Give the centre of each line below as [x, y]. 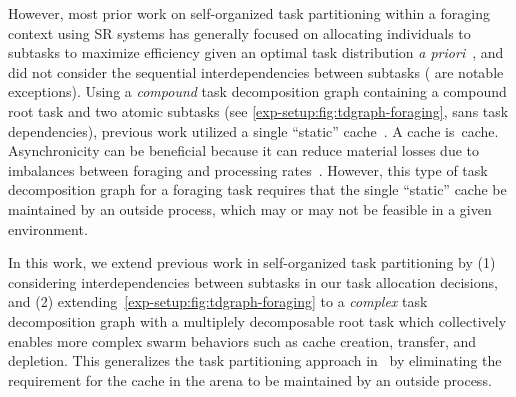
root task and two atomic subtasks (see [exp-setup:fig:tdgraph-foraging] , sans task [258, 110]
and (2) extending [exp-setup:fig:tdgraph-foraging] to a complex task [218, 301]
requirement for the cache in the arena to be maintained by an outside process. [250, 379]
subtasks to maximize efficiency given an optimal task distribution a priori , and [256, 52]
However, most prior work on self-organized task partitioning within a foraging [249, 13]
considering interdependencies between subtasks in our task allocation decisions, [253, 281]
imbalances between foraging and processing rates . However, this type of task [248, 169]
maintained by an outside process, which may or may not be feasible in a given [250, 208]
